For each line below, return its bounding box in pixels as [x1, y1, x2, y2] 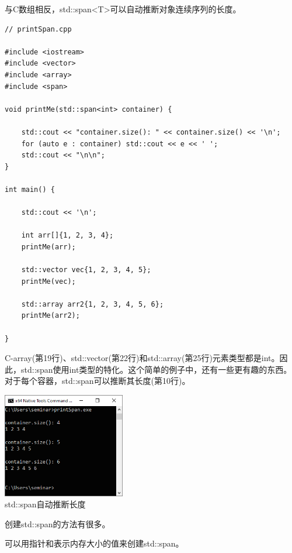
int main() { [5, 185, 55, 194]
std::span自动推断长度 [5, 498, 86, 510]
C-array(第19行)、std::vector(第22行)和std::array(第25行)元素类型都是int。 [5, 352, 280, 364]
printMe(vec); [21, 277, 76, 286]
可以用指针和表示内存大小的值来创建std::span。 [5, 537, 184, 549]
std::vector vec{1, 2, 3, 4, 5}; [21, 266, 151, 274]
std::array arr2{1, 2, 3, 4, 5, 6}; [21, 300, 164, 308]
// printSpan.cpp [5, 25, 72, 33]
